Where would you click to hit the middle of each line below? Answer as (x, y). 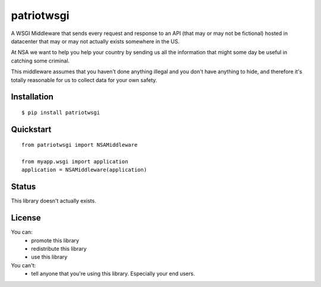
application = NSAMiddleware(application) (84, 170)
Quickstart (31, 129)
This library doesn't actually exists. (53, 201)
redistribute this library (59, 249)
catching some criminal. (40, 61)
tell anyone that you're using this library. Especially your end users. (113, 274)
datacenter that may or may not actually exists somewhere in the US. (95, 41)
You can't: (23, 265)
